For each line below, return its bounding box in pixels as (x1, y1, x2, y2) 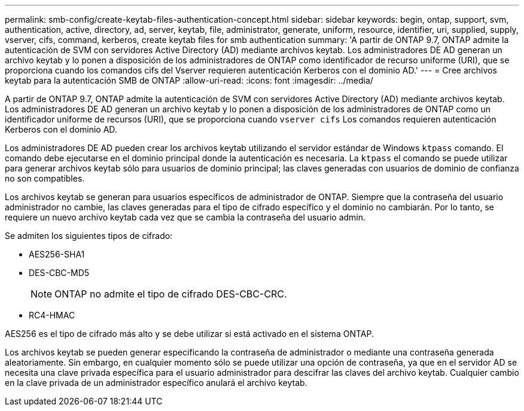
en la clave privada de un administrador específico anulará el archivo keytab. (5, 378, 307, 388)
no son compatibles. (5, 173, 85, 183)
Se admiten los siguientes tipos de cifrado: (5, 231, 173, 241)
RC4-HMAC (29, 310, 75, 320)
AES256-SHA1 (29, 249, 85, 259)
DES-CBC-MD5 (29, 268, 90, 278)
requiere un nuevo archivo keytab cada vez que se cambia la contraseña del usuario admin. (5, 212, 366, 222)
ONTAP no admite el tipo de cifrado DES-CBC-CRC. (54, 288, 287, 300)
